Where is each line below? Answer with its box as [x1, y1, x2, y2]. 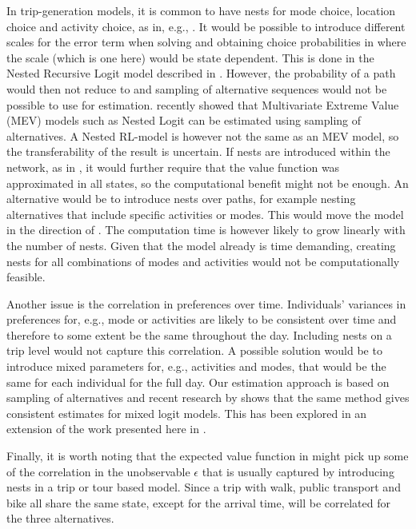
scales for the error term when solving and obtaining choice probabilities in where [6, 34, 406, 50]
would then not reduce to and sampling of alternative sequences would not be [6, 80, 387, 97]
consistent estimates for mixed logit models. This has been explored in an [6, 404, 367, 421]
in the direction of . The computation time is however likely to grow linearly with [6, 221, 406, 238]
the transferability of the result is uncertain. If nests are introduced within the [6, 143, 390, 160]
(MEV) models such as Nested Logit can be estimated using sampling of [6, 112, 362, 129]
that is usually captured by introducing [202, 463, 394, 479]
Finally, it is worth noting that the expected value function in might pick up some [6, 447, 409, 464]
